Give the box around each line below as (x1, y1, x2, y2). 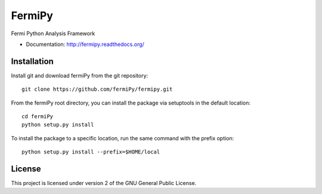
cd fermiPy (21, 113, 54, 120)
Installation (11, 56, 54, 66)
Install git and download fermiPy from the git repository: (11, 72, 148, 79)
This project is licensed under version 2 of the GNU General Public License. (11, 180, 197, 187)
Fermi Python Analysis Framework (11, 30, 95, 37)
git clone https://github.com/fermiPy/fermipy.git (21, 86, 173, 93)
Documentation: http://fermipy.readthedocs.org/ (26, 41, 144, 48)
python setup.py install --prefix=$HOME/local (21, 149, 160, 155)
